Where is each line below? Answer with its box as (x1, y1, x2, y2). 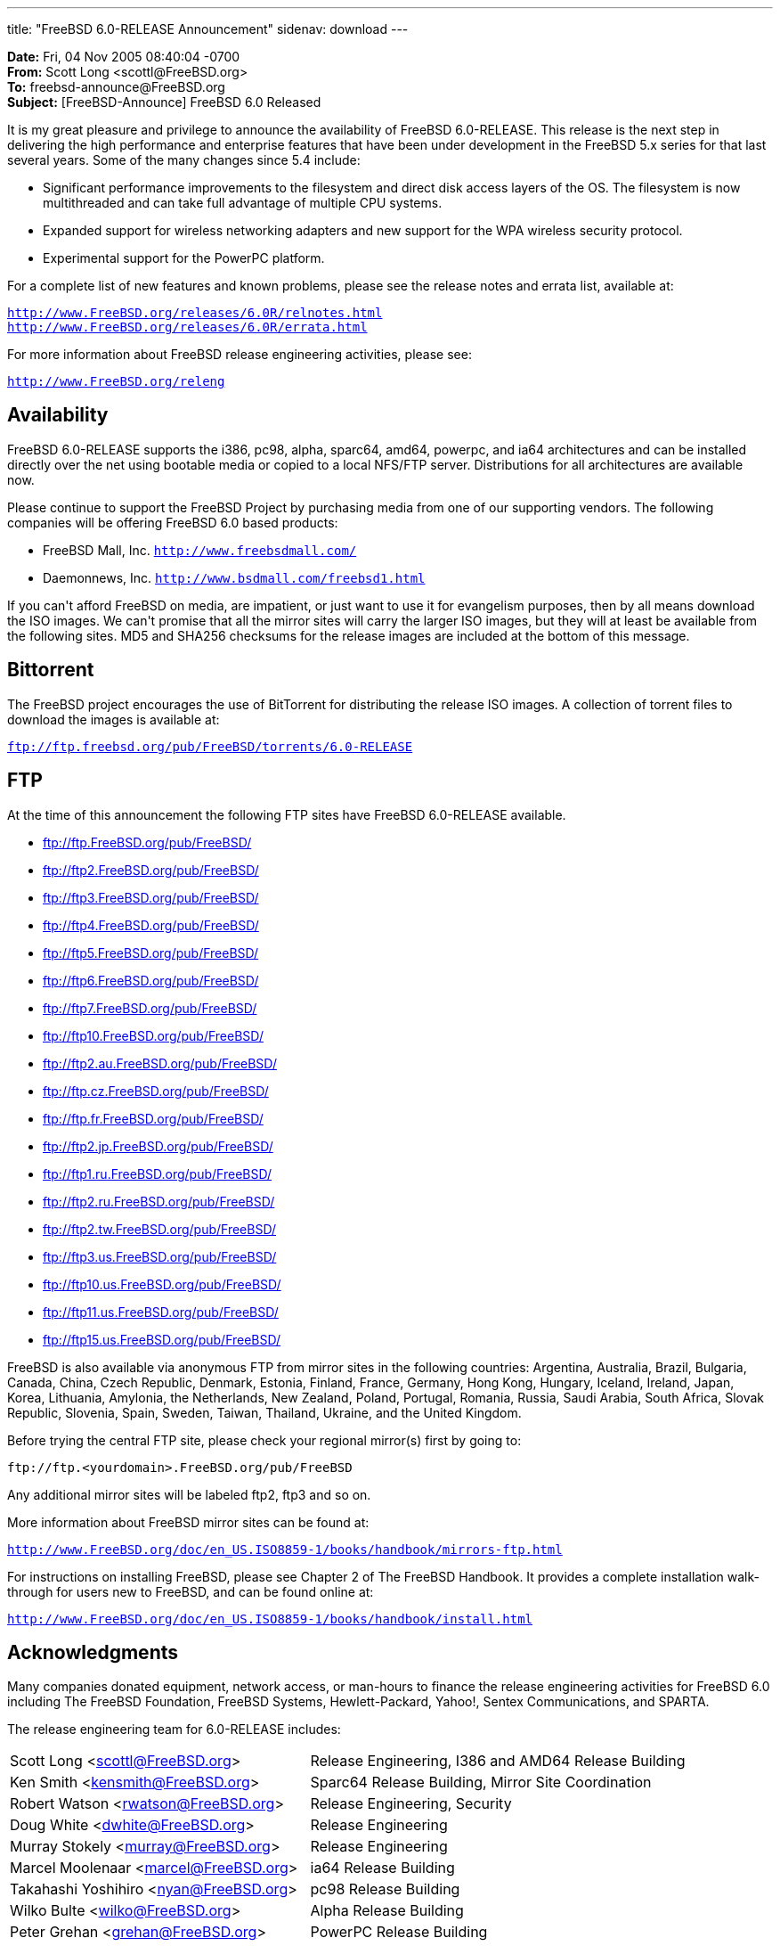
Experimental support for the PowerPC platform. (43, 250, 325, 266)
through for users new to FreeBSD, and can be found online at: (7, 1583, 374, 1599)
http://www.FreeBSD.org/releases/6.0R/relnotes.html (7, 306, 383, 320)
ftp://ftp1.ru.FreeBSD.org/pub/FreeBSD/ (43, 1165, 272, 1181)
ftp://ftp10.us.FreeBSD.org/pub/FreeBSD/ (43, 1276, 281, 1292)
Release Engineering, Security (310, 1795, 512, 1813)
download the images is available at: (7, 711, 220, 727)
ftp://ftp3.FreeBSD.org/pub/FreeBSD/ (43, 889, 259, 905)
